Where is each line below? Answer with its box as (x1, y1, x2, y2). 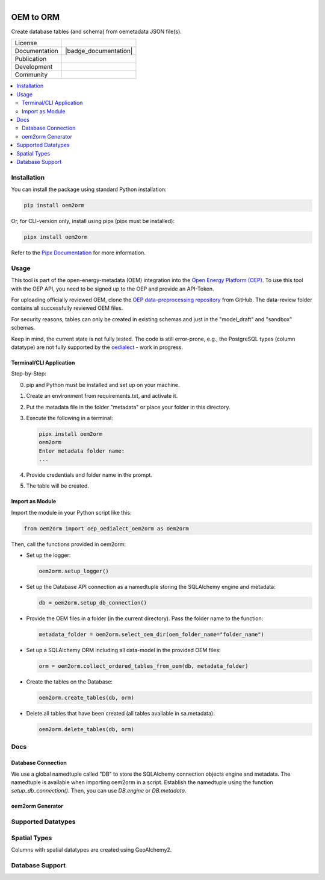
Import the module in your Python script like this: (11, 509, 132, 516)
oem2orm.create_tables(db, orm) (39, 694, 135, 702)
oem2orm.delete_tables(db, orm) (39, 726, 135, 733)
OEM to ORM (11, 12, 60, 22)
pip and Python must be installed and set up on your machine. (26, 381, 180, 388)
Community (14, 71, 48, 79)
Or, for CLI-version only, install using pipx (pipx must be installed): (11, 218, 175, 225)
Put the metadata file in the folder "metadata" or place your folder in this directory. (26, 403, 231, 410)
